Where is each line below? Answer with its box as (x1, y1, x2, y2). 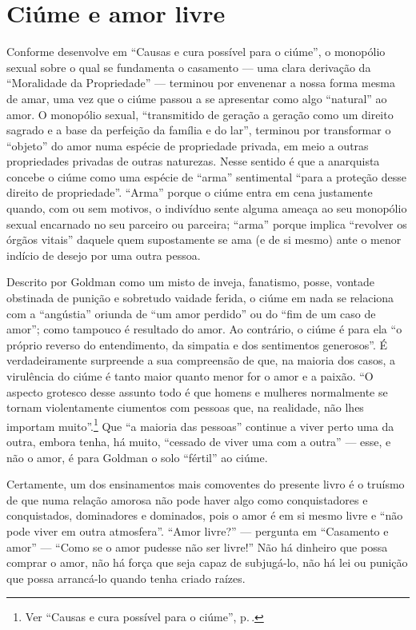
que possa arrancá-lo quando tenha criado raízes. (6, 569, 246, 586)
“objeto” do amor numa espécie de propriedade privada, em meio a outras (6, 137, 369, 154)
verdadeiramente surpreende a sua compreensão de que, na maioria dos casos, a (6, 352, 395, 369)
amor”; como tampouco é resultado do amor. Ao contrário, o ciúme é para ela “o (6, 321, 402, 337)
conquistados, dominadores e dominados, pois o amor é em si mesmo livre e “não (6, 507, 403, 524)
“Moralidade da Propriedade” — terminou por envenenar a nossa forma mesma (6, 74, 396, 91)
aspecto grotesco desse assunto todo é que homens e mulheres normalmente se (6, 383, 388, 400)
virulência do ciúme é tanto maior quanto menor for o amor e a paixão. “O (6, 368, 374, 384)
